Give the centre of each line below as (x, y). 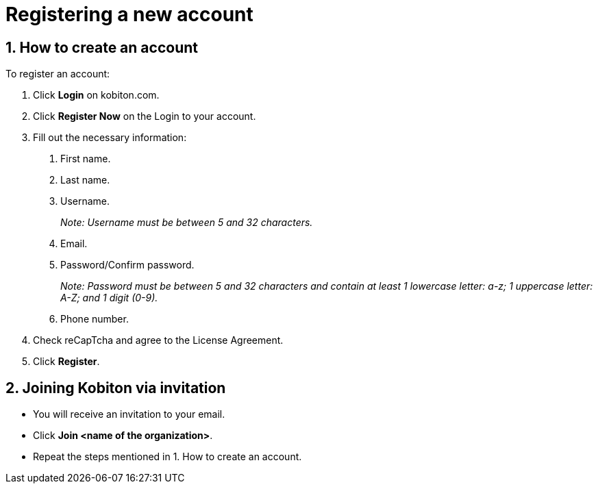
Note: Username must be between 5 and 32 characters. (187, 223)
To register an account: (58, 74)
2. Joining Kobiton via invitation (116, 388)
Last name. (85, 180)
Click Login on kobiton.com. (96, 95)
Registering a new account (129, 14)
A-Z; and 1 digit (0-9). (109, 298)
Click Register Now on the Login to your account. (145, 116)
